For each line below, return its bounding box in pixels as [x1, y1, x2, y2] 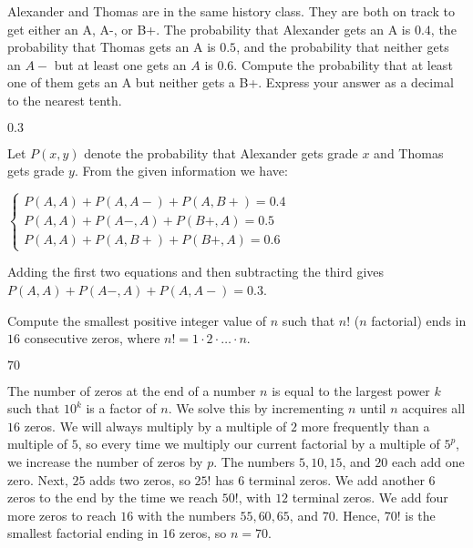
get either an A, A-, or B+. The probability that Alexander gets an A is [7, 19, 411, 38]
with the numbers [137, 505, 236, 524]
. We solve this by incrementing [168, 399, 344, 418]
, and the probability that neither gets [236, 37, 449, 56]
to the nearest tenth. [7, 90, 122, 109]
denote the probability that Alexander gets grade [84, 143, 358, 162]
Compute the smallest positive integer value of [7, 310, 267, 330]
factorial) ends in [371, 310, 467, 330]
